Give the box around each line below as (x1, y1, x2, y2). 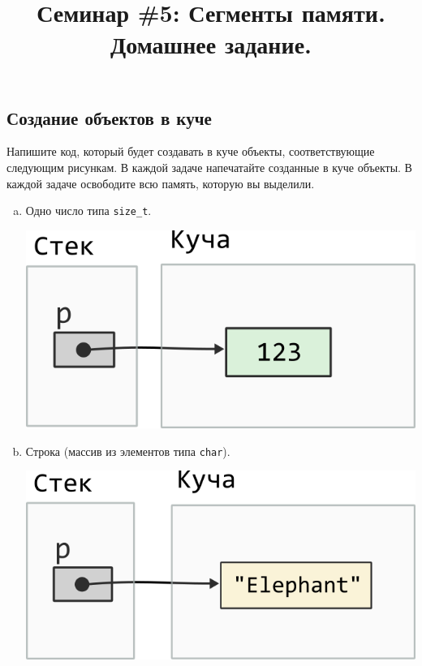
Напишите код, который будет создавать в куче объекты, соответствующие (6, 143, 375, 160)
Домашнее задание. (110, 28, 312, 61)
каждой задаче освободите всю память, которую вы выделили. (6, 174, 315, 191)
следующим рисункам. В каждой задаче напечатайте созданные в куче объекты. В (6, 158, 412, 175)
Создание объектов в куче (6, 105, 212, 130)
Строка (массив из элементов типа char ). (25, 442, 230, 459)
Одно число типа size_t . (25, 202, 152, 219)
